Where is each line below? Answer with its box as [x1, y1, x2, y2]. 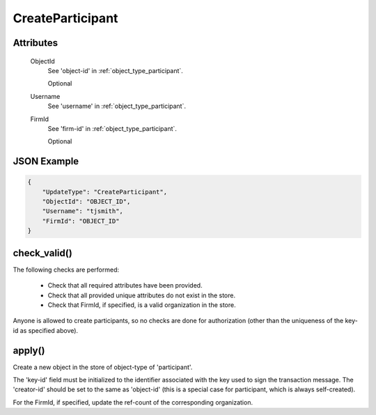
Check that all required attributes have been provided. [47, 281, 203, 290]
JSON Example [13, 155, 79, 167]
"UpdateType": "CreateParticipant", [42, 188, 167, 196]
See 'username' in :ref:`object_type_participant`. [47, 102, 187, 111]
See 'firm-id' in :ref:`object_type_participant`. [47, 124, 178, 132]
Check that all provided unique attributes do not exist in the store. [47, 291, 236, 299]
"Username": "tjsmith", [42, 207, 123, 215]
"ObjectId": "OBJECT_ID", [42, 198, 131, 205]
